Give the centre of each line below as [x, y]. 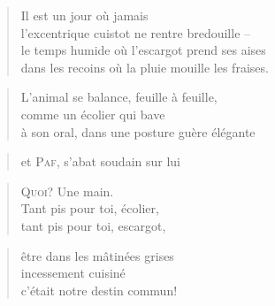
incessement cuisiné [73, 273]
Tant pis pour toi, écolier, [90, 208]
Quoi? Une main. [67, 191]
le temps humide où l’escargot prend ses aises [143, 50]
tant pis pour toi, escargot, [93, 225]
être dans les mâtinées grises [97, 255]
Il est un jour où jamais [84, 15]
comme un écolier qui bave [93, 114]
